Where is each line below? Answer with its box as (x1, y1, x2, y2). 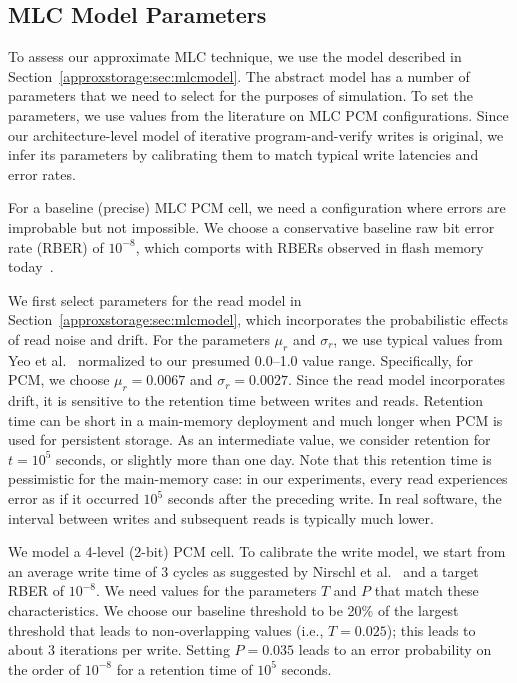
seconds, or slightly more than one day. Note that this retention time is (56, 448, 492, 469)
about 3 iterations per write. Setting (8, 639, 230, 660)
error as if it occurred (8, 488, 139, 509)
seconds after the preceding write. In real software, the (167, 488, 502, 509)
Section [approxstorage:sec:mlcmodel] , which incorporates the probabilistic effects (8, 309, 508, 330)
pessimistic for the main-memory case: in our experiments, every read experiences (8, 468, 508, 489)
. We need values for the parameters (95, 580, 317, 601)
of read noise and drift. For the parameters (8, 328, 270, 349)
